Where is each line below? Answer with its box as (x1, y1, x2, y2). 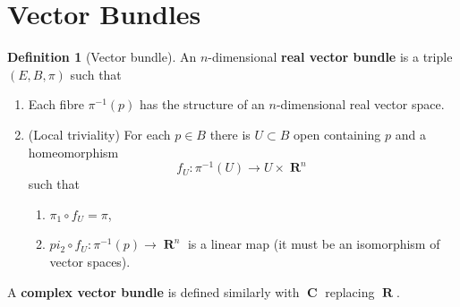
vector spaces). (49, 252, 131, 270)
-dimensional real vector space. (276, 95, 445, 114)
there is (209, 124, 251, 143)
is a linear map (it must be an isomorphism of (187, 235, 440, 253)
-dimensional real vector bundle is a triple (208, 47, 453, 66)
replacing (325, 282, 375, 301)
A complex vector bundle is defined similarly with (7, 282, 300, 301)
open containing (294, 124, 381, 143)
